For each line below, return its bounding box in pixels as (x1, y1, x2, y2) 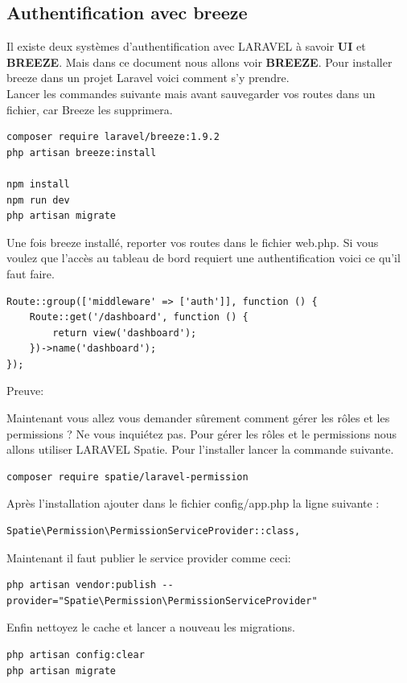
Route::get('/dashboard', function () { (29, 311, 249, 323)
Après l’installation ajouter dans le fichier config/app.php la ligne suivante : (6, 495, 380, 512)
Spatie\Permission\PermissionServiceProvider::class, (6, 525, 301, 537)
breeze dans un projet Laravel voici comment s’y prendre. (6, 69, 290, 86)
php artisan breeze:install (6, 146, 157, 158)
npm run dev (6, 194, 70, 206)
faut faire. (6, 265, 55, 282)
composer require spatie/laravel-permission (6, 471, 249, 483)
